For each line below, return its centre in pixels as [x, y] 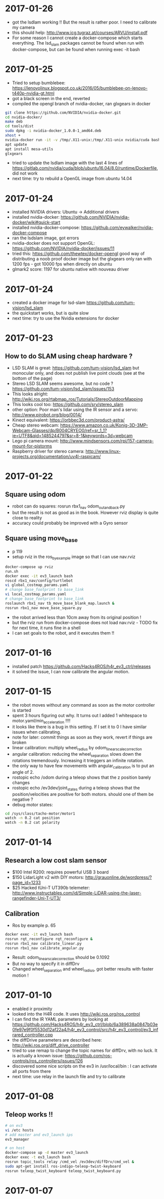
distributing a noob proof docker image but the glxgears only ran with [82, 259]
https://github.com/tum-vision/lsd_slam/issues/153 [63, 389]
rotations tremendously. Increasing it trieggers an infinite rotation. [78, 760]
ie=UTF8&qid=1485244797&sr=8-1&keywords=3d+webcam [72, 436]
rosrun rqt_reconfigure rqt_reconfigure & [49, 939]
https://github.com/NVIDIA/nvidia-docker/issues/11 [63, 249]
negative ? [22, 799]
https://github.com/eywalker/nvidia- [117, 228]
